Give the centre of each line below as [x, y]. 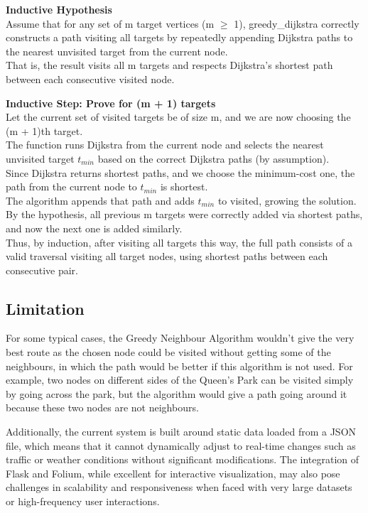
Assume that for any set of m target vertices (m [110, 23]
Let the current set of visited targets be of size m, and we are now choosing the [178, 117]
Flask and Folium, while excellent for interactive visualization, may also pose [173, 473]
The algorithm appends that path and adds [100, 200]
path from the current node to [71, 187]
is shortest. [184, 187]
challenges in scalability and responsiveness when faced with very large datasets [179, 487]
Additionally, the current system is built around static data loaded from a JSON [181, 432]
